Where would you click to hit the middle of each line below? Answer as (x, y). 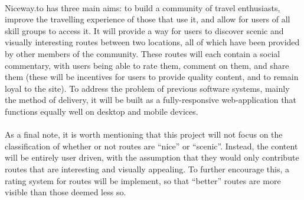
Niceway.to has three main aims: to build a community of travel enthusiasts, (143, 7)
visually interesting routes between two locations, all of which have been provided (152, 42)
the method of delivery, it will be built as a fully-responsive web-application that (151, 100)
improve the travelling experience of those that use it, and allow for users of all (148, 19)
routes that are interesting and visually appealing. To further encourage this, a (147, 169)
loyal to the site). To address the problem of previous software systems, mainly (147, 88)
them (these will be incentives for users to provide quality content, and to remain (152, 77)
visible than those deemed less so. (66, 192)
